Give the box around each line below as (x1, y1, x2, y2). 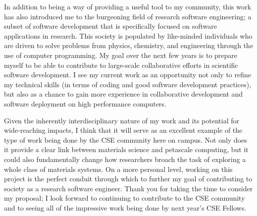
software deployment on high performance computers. (4, 98, 166, 108)
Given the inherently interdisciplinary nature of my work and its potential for (4, 115, 239, 125)
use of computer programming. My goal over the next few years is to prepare (4, 50, 238, 60)
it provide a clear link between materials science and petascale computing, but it (4, 144, 249, 155)
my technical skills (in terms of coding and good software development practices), (4, 79, 252, 89)
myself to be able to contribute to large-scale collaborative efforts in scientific (4, 59, 238, 70)
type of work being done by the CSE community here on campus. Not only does (4, 134, 247, 145)
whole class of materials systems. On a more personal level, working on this (4, 163, 233, 174)
